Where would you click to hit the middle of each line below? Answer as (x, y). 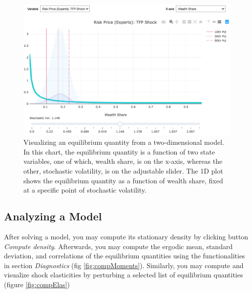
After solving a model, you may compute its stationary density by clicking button (126, 236)
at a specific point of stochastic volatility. (85, 190)
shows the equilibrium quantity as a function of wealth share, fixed (123, 180)
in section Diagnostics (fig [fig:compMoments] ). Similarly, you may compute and (124, 265)
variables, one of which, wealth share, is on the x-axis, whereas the (123, 161)
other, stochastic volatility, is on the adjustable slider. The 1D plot (123, 170)
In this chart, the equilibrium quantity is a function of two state (119, 151)
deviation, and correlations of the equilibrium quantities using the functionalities (125, 256)
